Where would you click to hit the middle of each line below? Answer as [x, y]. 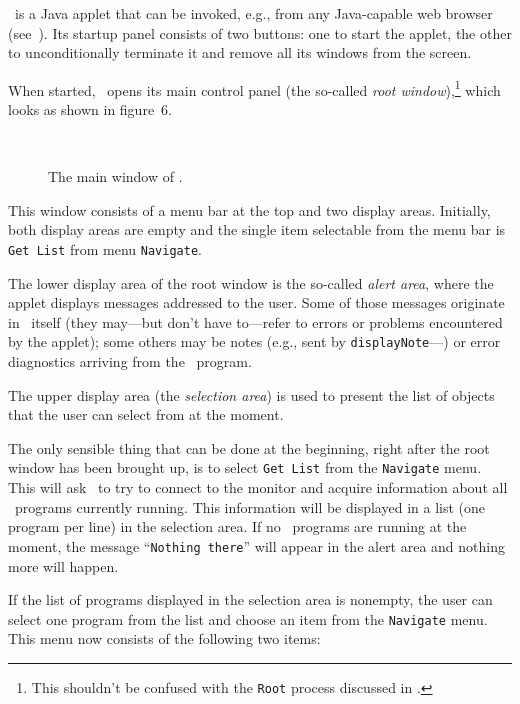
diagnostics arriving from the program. [130, 361]
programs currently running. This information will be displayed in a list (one [249, 506]
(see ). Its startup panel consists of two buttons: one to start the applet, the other [260, 32]
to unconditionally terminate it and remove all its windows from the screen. [240, 52]
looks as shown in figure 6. [90, 109]
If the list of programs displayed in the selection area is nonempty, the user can [250, 599]
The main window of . [115, 176]
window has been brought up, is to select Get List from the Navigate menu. [245, 467]
